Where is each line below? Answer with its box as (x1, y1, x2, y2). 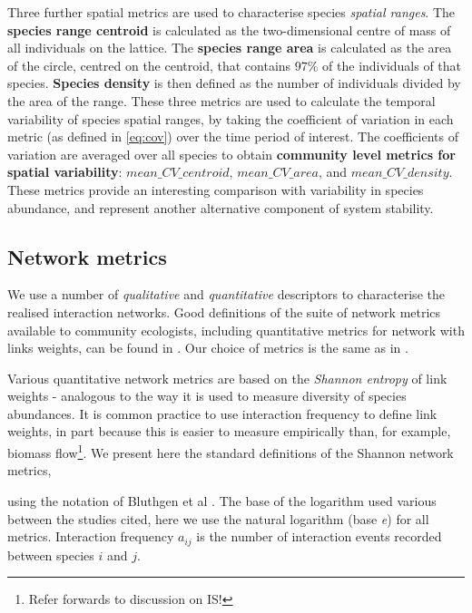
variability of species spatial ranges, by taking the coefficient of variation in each (7, 109, 454, 128)
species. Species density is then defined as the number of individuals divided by (7, 73, 461, 92)
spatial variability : (7, 162, 123, 181)
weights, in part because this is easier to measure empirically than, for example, (7, 422, 451, 441)
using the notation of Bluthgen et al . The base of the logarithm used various (7, 491, 437, 510)
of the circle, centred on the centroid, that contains (7, 55, 291, 74)
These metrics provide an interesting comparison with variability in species (7, 180, 424, 199)
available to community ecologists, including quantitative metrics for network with (7, 320, 465, 339)
